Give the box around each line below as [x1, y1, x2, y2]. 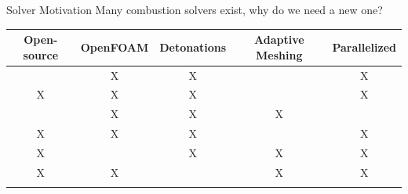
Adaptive [253, 31, 304, 48]
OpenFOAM [80, 38, 149, 55]
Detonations [159, 38, 227, 55]
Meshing [256, 46, 303, 63]
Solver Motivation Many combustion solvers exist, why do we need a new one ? [6, 2, 383, 17]
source [23, 46, 59, 63]
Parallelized [332, 38, 396, 55]
